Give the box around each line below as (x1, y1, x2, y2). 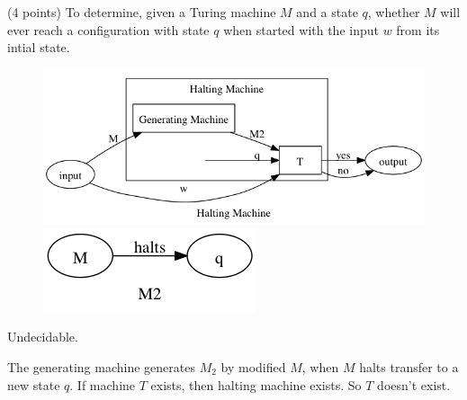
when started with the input (223, 20, 379, 39)
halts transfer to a (359, 357, 459, 376)
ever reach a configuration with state (7, 20, 210, 39)
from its (396, 20, 440, 39)
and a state (296, 3, 358, 22)
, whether (367, 3, 420, 22)
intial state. (7, 38, 70, 57)
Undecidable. (7, 327, 78, 346)
